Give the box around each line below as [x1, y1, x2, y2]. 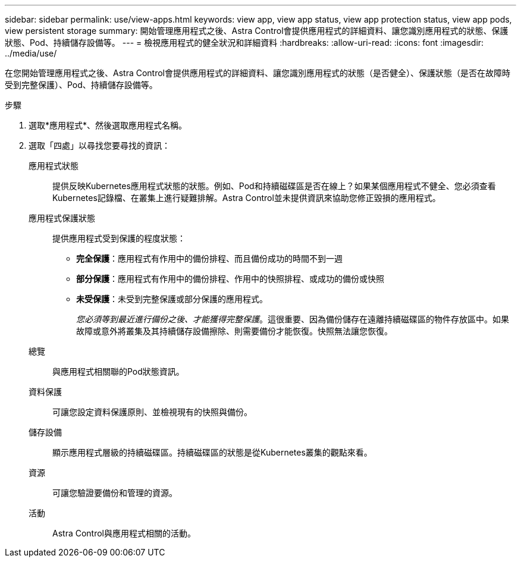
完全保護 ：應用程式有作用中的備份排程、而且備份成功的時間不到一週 [76, 253, 343, 263]
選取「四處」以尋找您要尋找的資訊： [29, 140, 170, 150]
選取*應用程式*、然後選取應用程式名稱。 [29, 120, 187, 130]
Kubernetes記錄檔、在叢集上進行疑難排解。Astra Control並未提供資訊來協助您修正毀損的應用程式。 [52, 193, 441, 203]
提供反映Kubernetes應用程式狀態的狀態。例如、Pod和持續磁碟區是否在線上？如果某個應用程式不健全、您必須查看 [52, 181, 496, 191]
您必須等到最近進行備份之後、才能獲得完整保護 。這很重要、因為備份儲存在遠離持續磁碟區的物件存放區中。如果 [76, 314, 509, 324]
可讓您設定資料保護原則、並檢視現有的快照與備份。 [52, 407, 252, 417]
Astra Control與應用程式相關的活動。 [52, 528, 196, 538]
